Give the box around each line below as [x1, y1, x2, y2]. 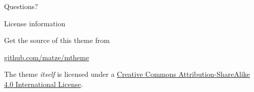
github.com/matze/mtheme [4, 52, 89, 62]
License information [4, 18, 66, 28]
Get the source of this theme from [4, 35, 110, 45]
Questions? [4, 1, 38, 11]
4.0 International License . [4, 78, 83, 89]
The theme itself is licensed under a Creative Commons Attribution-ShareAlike [4, 69, 250, 79]
